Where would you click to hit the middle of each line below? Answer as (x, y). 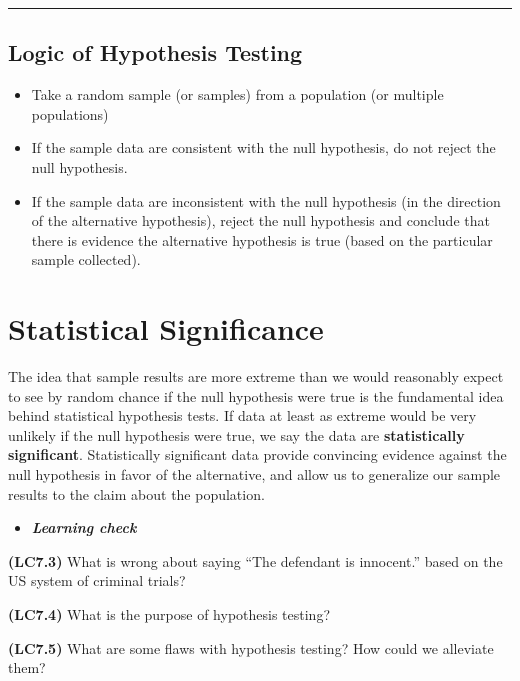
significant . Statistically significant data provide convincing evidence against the (257, 454)
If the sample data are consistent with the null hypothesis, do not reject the (263, 147)
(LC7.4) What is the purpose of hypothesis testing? (169, 614)
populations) (70, 113)
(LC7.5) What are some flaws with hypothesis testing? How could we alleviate (251, 647)
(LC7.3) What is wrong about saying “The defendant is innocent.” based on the (255, 560)
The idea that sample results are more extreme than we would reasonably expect (256, 376)
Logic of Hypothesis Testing (155, 52)
